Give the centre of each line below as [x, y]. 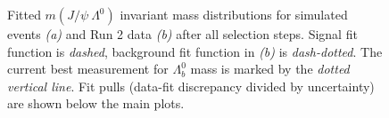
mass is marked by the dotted [270, 69]
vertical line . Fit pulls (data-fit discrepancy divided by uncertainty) [191, 86]
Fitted [24, 14]
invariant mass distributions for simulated [234, 14]
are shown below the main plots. [96, 103]
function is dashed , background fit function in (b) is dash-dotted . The [195, 51]
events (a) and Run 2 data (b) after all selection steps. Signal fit [182, 34]
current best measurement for [88, 69]
